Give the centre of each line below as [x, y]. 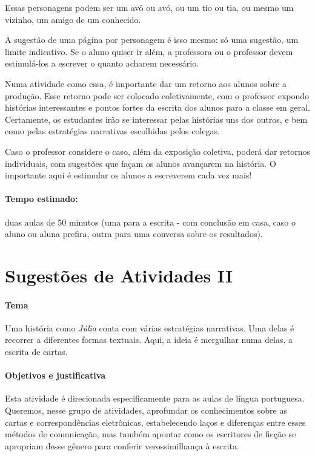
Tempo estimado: [41, 199]
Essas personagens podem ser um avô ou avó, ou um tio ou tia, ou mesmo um [149, 7]
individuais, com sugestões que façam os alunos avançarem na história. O [141, 163]
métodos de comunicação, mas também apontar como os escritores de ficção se [151, 434]
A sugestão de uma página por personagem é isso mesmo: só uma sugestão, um [152, 40]
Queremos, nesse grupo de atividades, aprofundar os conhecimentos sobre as [146, 410]
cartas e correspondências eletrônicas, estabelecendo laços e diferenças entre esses [155, 422]
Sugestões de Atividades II [119, 275]
